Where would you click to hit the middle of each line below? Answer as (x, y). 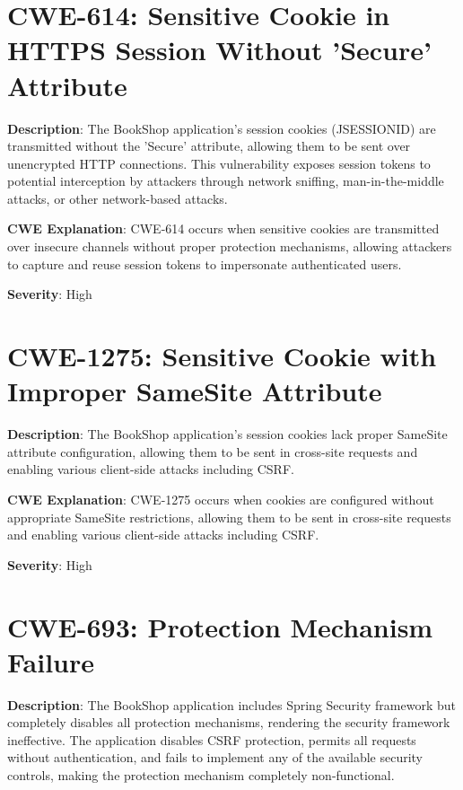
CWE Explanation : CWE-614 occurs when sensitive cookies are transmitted (223, 228)
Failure (51, 661)
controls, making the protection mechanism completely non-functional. (201, 775)
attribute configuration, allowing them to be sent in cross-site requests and (213, 451)
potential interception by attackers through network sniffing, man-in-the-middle (226, 181)
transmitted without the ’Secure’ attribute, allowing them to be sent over (209, 146)
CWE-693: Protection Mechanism (220, 626)
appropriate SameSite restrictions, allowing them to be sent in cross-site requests (229, 517)
